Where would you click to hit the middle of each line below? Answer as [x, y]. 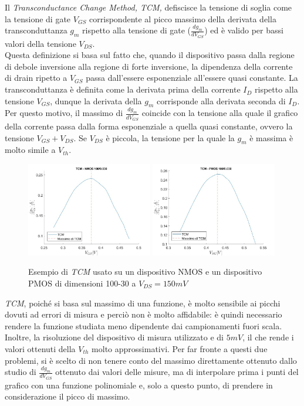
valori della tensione [40, 43]
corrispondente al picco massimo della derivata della [183, 18]
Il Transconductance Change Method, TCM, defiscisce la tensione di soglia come [148, 7]
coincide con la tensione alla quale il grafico [220, 113]
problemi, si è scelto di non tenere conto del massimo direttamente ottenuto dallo [151, 360]
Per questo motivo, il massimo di [64, 113]
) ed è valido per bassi [244, 30]
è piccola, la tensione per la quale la [170, 137]
